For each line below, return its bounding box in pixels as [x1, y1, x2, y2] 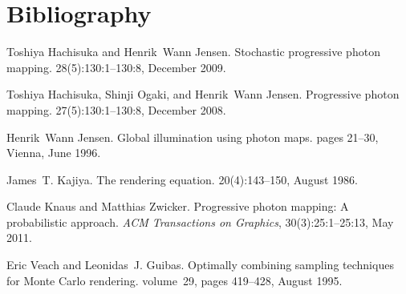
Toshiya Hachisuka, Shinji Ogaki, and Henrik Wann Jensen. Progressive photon [6, 86, 400, 103]
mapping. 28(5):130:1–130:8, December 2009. [6, 58, 226, 75]
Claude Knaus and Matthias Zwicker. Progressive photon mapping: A [6, 198, 349, 215]
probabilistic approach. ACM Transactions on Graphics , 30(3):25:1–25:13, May [6, 213, 394, 230]
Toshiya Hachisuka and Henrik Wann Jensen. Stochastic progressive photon [6, 43, 380, 60]
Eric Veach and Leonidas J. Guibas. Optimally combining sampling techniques [6, 256, 394, 273]
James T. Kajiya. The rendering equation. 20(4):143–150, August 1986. [6, 171, 358, 187]
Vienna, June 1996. [6, 144, 101, 161]
